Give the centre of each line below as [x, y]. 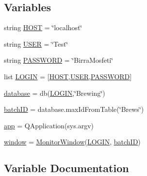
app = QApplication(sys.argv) [49, 125]
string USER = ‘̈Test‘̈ [36, 44]
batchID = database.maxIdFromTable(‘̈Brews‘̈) [74, 109]
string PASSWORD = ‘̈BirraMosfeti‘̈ [59, 60]
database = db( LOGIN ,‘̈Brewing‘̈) [55, 93]
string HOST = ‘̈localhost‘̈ [43, 27]
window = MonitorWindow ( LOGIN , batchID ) [72, 142]
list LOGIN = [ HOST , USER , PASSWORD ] [68, 76]
